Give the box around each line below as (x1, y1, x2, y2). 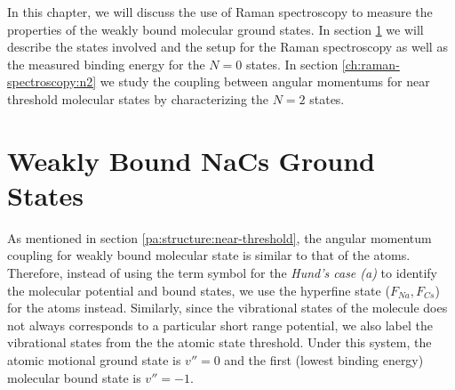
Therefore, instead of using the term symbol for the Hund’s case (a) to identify (7, 264, 438, 282)
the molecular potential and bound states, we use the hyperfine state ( (7, 280, 390, 299)
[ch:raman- (341, 54, 400, 73)
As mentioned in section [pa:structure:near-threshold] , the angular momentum (7, 228, 432, 247)
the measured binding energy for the (7, 54, 205, 73)
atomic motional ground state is (7, 351, 181, 370)
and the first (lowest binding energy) (224, 351, 424, 370)
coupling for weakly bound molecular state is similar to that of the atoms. (7, 246, 411, 264)
